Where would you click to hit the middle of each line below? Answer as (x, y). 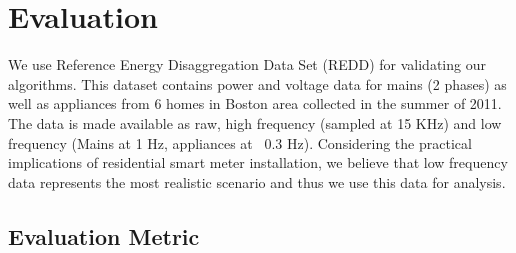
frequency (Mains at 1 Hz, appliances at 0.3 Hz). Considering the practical (240, 142)
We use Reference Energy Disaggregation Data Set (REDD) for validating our (247, 64)
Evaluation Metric (104, 235)
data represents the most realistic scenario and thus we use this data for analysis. (257, 181)
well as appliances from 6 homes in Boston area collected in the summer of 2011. (255, 103)
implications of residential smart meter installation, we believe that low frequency (258, 162)
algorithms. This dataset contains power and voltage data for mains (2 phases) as (257, 83)
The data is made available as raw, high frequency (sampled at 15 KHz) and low (255, 122)
